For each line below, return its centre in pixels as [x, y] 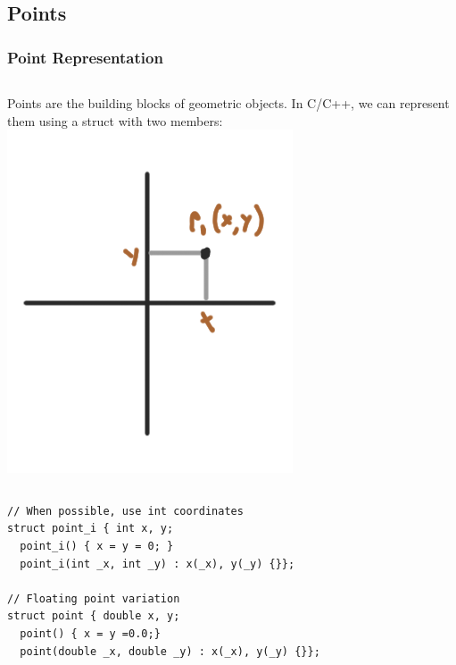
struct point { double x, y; [94, 616]
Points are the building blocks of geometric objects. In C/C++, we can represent [228, 103]
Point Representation [85, 57]
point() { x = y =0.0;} [90, 633]
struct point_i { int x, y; [91, 529]
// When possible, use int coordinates [125, 511]
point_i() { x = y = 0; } [97, 546]
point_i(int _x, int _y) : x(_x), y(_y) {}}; [158, 564]
